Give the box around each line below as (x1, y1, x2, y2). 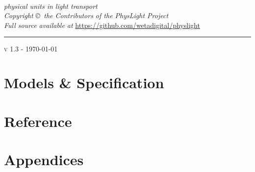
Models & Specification (4, 73, 164, 93)
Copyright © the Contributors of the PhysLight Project (4, 10, 169, 21)
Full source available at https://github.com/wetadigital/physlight (4, 20, 200, 30)
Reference (4, 111, 72, 131)
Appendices (4, 149, 84, 169)
